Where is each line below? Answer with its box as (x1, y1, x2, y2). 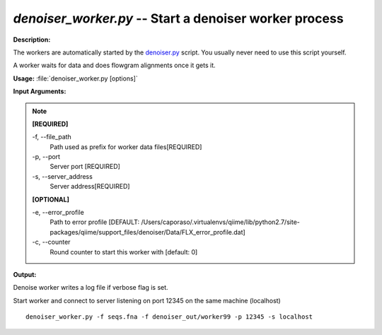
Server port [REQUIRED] (50, 163, 120, 171)
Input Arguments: (13, 87, 66, 95)
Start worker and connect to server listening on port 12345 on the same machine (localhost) (13, 296, 281, 305)
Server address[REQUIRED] (50, 182, 130, 191)
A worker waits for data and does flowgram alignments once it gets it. (13, 61, 216, 70)
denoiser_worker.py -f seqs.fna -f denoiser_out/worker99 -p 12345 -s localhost (25, 313, 313, 321)
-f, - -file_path (32, 133, 72, 141)
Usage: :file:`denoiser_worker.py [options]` (13, 74, 138, 83)
